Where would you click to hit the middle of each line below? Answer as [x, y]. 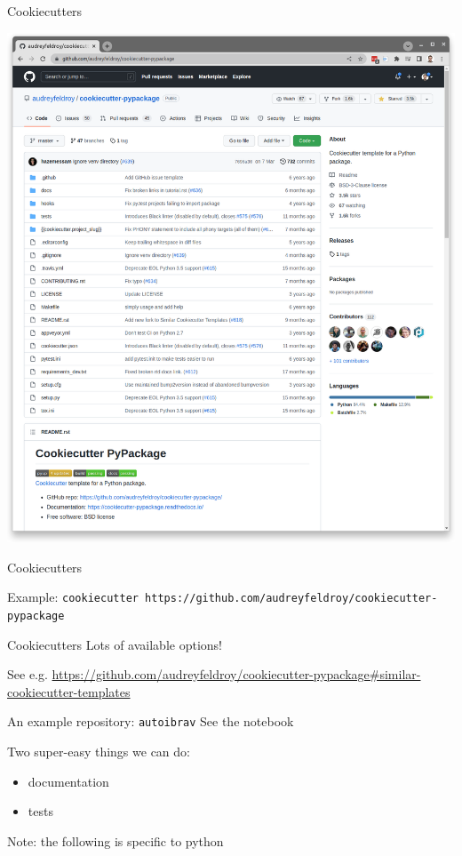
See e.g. [28, 674]
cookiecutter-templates [69, 691]
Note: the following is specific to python [115, 840]
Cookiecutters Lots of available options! [115, 644]
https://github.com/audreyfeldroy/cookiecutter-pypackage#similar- [236, 674]
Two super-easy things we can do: [99, 751]
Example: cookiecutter [73, 597]
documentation [68, 781]
